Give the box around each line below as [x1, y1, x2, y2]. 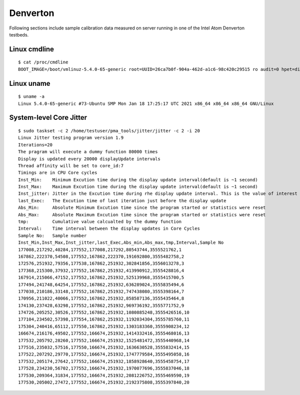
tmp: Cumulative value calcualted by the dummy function [18, 219, 182, 225]
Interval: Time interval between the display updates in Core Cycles [18, 226, 200, 232]
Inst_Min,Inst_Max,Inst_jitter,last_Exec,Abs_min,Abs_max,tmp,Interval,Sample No [18, 240, 224, 246]
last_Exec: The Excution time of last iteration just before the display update [18, 198, 226, 203]
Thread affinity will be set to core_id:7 [18, 163, 124, 168]
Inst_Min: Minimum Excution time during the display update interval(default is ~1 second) [18, 177, 258, 182]
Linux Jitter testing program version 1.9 [18, 135, 124, 141]
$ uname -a [18, 94, 45, 99]
